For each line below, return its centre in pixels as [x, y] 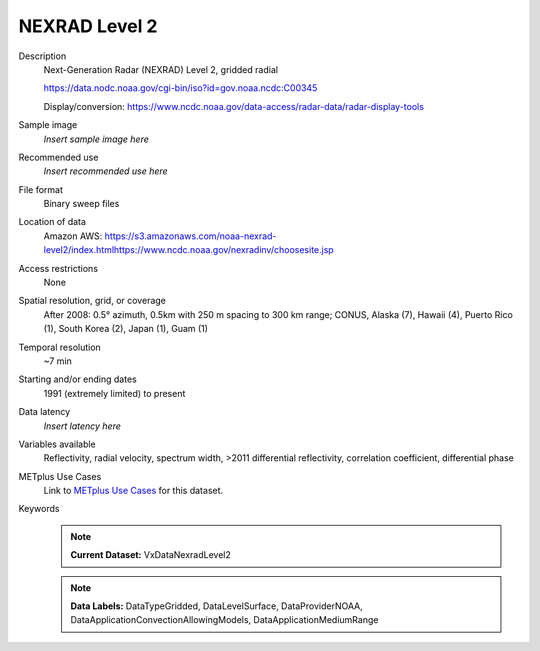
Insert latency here [82, 426]
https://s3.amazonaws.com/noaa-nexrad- [190, 236]
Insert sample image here [96, 139]
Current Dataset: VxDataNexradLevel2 [151, 555]
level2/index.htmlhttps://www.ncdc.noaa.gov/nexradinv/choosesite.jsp [188, 250]
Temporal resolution [60, 347]
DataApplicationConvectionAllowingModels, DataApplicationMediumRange [224, 620]
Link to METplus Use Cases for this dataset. [133, 491]
